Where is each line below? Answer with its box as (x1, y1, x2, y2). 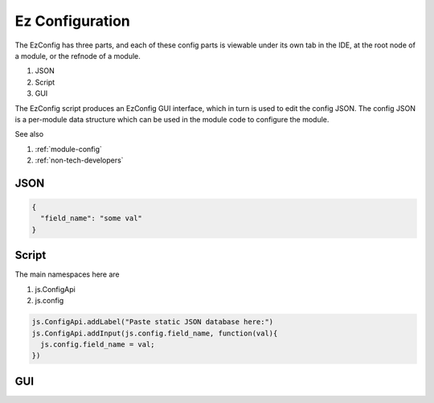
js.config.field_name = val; (40, 339, 156, 349)
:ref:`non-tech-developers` (35, 155, 124, 165)
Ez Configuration (14, 12, 130, 30)
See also (14, 130, 44, 139)
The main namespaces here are (14, 269, 120, 279)
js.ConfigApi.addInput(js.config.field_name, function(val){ (31, 328, 278, 338)
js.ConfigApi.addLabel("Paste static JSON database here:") (31, 318, 274, 327)
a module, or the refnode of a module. (14, 51, 141, 60)
